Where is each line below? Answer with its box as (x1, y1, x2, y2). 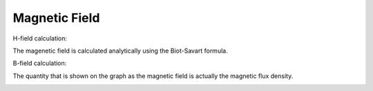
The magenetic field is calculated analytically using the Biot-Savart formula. (12, 47, 228, 55)
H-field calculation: (12, 34, 68, 42)
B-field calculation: (12, 59, 67, 68)
